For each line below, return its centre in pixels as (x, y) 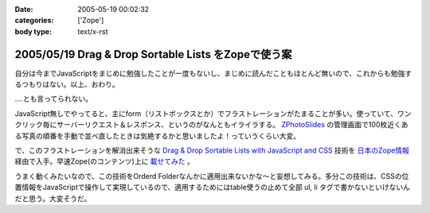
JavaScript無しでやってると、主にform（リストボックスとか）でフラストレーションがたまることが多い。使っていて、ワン (213, 113)
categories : (34, 21)
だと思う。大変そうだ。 (53, 198)
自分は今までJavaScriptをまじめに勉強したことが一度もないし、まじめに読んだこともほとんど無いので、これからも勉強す (213, 73)
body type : (33, 31)
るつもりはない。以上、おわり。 (67, 84)
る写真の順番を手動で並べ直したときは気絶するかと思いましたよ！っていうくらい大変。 (158, 136)
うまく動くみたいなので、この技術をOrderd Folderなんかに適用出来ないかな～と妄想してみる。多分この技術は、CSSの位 (212, 176)
